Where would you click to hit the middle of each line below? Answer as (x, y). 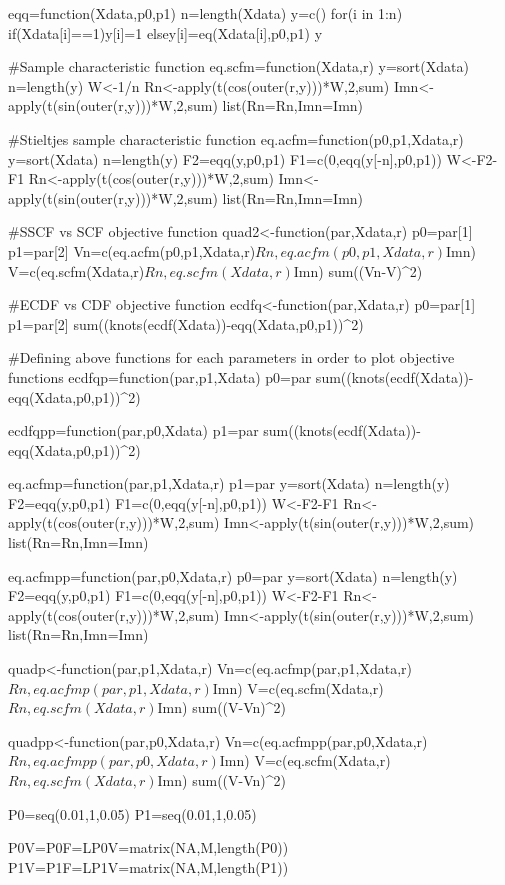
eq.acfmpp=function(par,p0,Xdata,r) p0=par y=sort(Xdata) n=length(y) (233, 575)
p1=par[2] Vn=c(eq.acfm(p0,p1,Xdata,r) (132, 250)
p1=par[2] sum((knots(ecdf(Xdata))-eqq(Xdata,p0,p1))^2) (186, 323)
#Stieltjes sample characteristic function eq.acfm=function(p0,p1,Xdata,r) (236, 138)
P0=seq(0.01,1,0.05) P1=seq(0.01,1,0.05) (132, 813)
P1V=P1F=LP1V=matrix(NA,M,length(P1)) (148, 866)
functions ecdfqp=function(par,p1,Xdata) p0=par (160, 376)
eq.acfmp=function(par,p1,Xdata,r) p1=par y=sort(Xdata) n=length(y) (229, 483)
